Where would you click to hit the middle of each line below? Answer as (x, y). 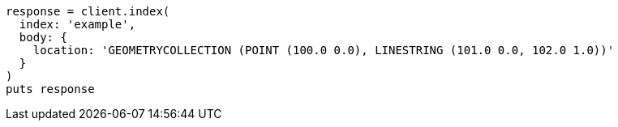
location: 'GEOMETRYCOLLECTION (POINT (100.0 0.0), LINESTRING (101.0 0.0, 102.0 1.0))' (324, 50)
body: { (43, 37)
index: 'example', (77, 24)
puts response (50, 89)
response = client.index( (88, 11)
